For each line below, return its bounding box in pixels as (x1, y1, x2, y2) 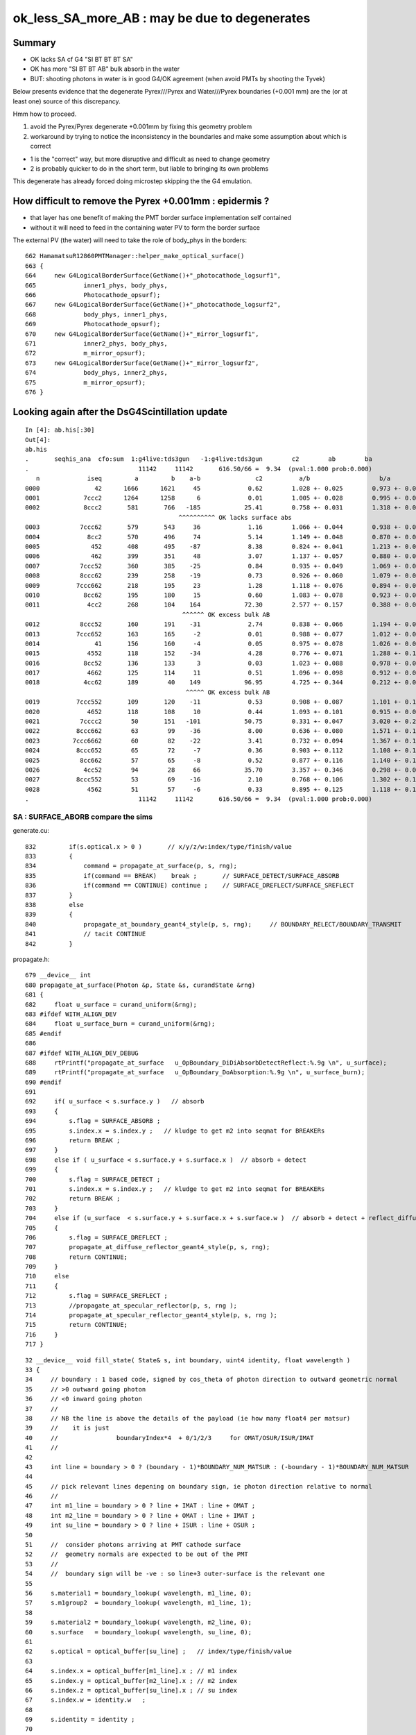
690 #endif (25, 1078, 62, 1086)
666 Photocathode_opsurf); (25, 291, 161, 298)
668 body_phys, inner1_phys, (25, 310, 168, 319)
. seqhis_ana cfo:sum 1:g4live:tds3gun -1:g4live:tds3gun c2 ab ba (25, 455, 372, 463)
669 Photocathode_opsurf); (25, 320, 161, 328)
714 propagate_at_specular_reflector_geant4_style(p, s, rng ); (25, 1312, 277, 1319)
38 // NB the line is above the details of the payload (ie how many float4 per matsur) (25, 1414, 351, 1422)
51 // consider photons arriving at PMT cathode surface (25, 1541, 241, 1549)
